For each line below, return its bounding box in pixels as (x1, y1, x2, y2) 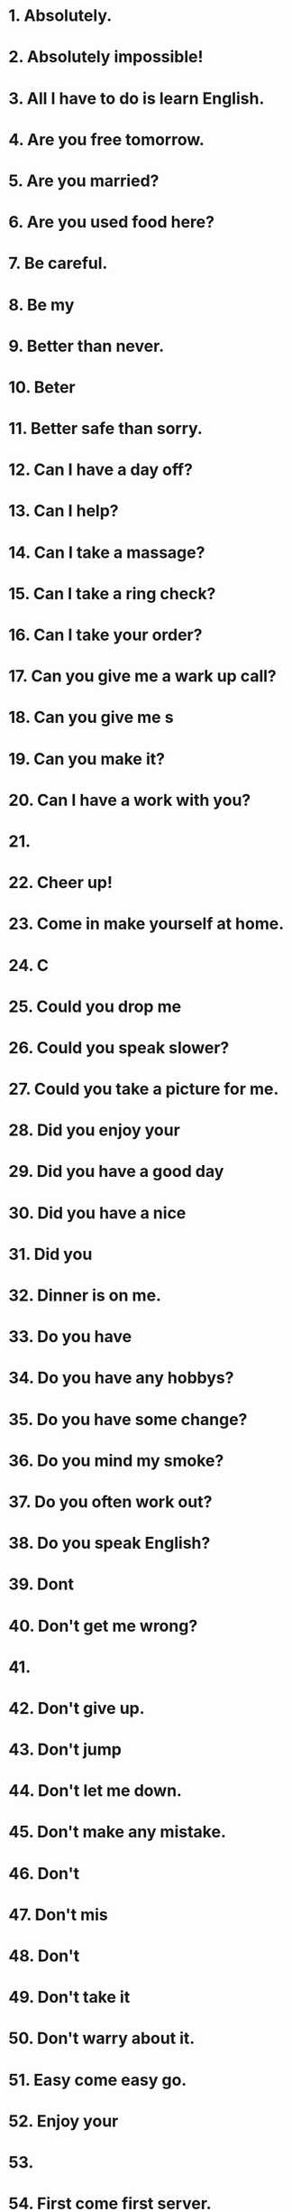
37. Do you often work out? (8, 1491, 213, 1512)
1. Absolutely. (8, 5, 113, 26)
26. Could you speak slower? (8, 1037, 230, 1058)
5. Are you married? (8, 171, 160, 190)
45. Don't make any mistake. (8, 1822, 226, 1842)
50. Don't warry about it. (8, 2028, 196, 2049)
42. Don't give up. (8, 1698, 145, 1718)
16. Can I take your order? (8, 625, 203, 645)
